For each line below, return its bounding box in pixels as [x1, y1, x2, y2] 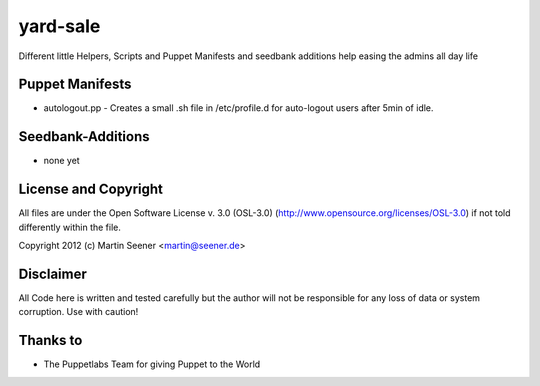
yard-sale [18, 15, 101, 37]
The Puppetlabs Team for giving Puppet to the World [43, 358, 261, 370]
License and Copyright [18, 181, 164, 198]
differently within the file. [18, 221, 122, 233]
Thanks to [18, 332, 83, 349]
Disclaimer [18, 265, 87, 282]
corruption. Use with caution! [18, 306, 139, 318]
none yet [43, 155, 80, 167]
